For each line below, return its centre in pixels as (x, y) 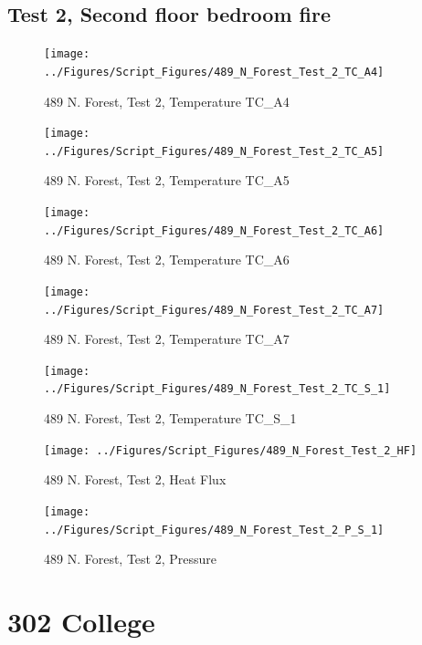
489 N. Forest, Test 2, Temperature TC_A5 (167, 180)
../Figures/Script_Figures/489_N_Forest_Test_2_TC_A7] (214, 310)
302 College (81, 622)
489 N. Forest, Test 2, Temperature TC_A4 (167, 101)
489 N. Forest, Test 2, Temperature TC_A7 (167, 339)
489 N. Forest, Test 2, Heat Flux (135, 479)
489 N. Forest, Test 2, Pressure (131, 559)
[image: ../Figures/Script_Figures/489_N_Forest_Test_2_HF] (231, 450)
